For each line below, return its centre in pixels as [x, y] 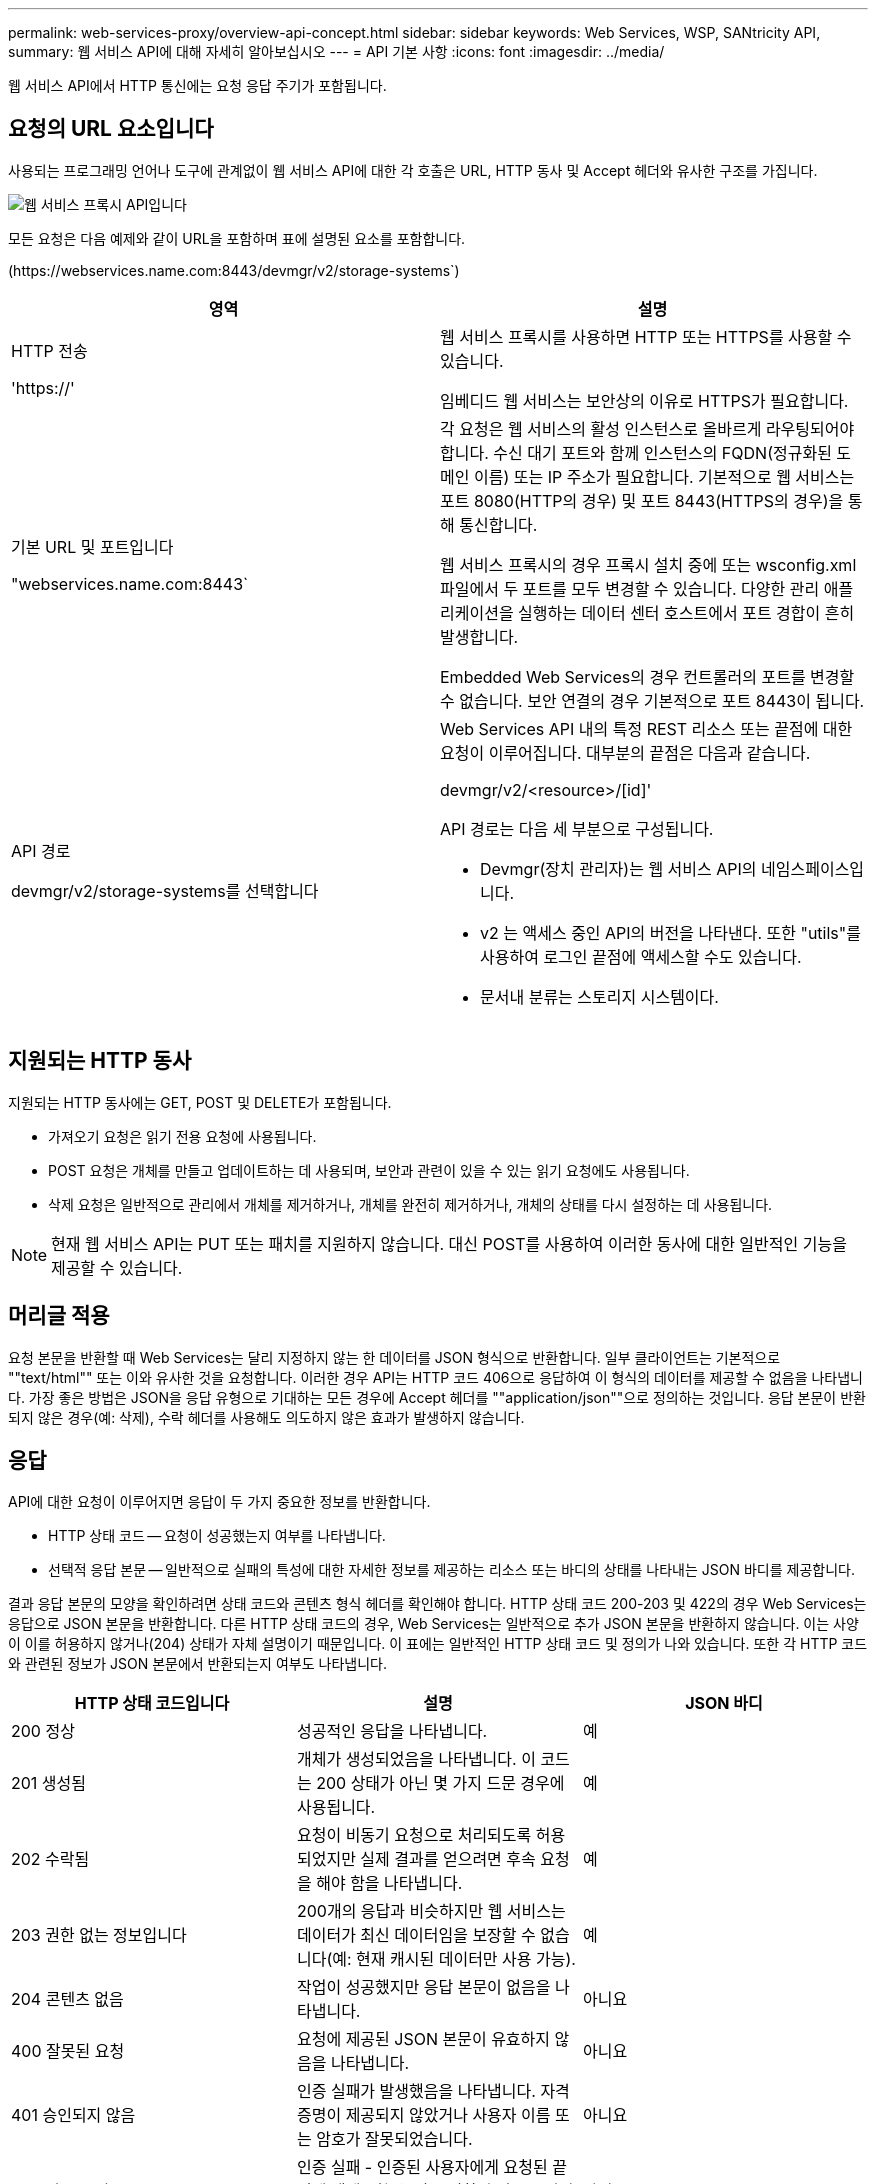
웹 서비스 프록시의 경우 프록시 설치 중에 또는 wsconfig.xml [648, 564]
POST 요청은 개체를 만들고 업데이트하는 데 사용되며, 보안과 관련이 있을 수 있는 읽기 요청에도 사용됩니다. [369, 1170]
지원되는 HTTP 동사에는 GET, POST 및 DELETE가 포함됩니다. [200, 1102]
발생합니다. [479, 636]
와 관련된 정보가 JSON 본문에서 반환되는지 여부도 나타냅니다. [197, 1664]
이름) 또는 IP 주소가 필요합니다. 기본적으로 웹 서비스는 [664, 476]
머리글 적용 [59, 1316]
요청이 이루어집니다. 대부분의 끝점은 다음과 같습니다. [625, 752]
